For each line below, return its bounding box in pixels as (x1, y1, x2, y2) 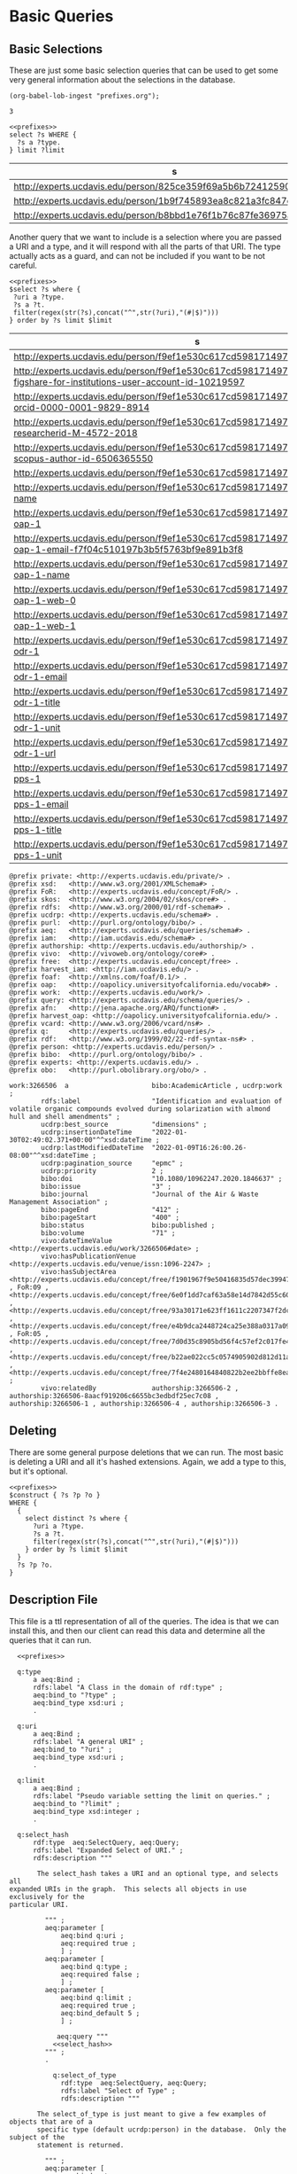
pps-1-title (13, 824, 62, 835)
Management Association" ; (9, 1198, 109, 1207)
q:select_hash (17, 1830, 69, 1839)
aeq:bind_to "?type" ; (32, 1691, 117, 1700)
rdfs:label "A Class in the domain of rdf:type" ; (32, 1683, 224, 1692)
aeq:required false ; (60, 1970, 141, 1979)
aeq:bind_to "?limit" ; (32, 1799, 121, 1808)
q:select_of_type (52, 2070, 117, 2080)
